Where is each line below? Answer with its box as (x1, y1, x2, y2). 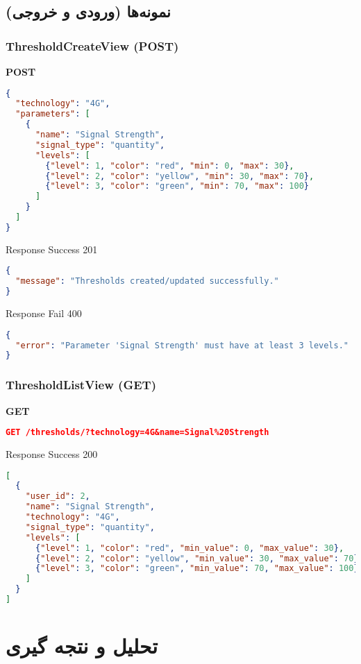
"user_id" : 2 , (25, 491, 90, 502)
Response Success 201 (6, 241, 98, 256)
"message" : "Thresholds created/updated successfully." (15, 276, 279, 287)
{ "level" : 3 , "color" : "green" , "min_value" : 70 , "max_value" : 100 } (35, 563, 359, 574)
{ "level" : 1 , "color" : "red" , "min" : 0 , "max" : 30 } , (45, 160, 294, 171)
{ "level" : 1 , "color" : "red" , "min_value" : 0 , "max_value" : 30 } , (35, 543, 344, 553)
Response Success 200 (6, 446, 98, 461)
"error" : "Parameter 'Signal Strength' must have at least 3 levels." (15, 340, 349, 350)
